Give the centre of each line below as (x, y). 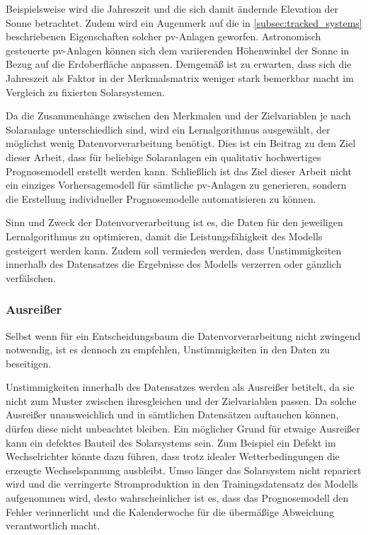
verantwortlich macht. (53, 525)
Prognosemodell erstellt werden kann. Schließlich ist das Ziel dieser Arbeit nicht (179, 171)
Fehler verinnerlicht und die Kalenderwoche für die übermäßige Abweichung (170, 511)
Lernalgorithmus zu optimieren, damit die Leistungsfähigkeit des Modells (164, 236)
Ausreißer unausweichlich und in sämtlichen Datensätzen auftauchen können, (172, 415)
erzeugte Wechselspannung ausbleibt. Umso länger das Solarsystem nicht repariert (184, 470)
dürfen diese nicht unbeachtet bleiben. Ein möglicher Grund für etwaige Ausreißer (183, 429)
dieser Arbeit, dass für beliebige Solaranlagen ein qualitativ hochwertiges (163, 157)
